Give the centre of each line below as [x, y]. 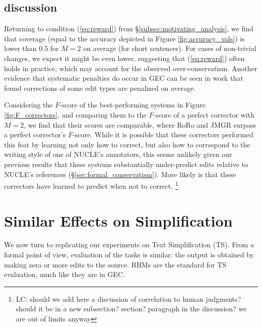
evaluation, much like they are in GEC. [64, 274]
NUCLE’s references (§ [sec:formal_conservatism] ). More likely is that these [120, 174]
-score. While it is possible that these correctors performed [163, 134]
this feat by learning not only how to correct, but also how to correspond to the [127, 144]
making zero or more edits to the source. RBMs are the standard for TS [115, 264]
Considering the [28, 105]
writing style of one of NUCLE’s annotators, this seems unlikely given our [118, 154]
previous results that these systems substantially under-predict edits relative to [126, 164]
